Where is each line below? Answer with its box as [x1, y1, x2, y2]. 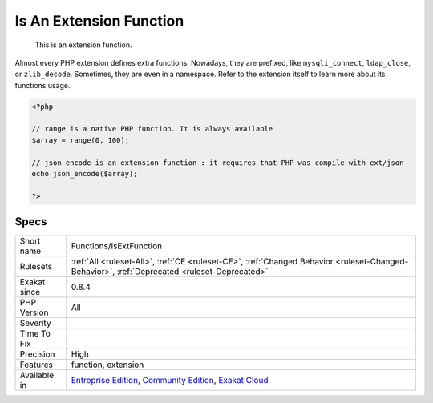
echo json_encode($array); [31, 169, 138, 179]
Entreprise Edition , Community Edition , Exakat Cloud [71, 375, 269, 386]
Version [19, 307, 49, 318]
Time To [19, 328, 51, 340]
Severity [19, 317, 51, 328]
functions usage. [14, 80, 71, 90]
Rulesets [19, 261, 52, 272]
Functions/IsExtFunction [71, 240, 163, 252]
